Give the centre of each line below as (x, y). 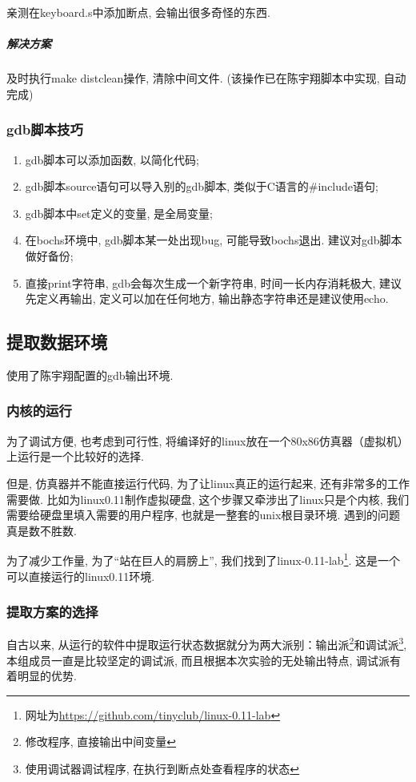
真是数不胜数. (42, 530)
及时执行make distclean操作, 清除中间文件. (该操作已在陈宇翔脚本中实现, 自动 (206, 78)
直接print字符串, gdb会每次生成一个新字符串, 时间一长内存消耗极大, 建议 (214, 282)
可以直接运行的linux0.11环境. (81, 576)
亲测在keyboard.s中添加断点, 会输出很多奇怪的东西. (138, 12)
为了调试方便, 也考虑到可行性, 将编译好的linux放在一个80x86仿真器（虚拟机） (208, 440)
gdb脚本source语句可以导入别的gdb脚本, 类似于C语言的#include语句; (202, 186)
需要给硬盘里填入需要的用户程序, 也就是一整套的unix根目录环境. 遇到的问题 (203, 515)
